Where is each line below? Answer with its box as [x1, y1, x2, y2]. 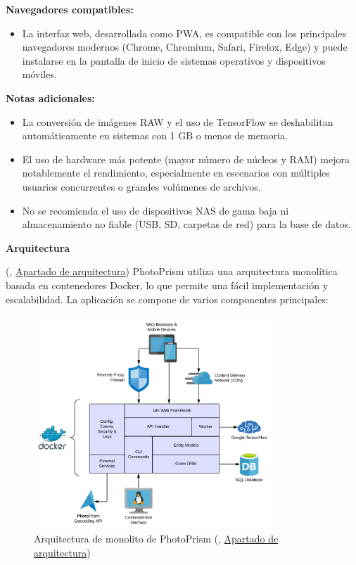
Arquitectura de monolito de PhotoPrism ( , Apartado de [34, 531, 279, 546]
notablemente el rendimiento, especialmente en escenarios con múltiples [22, 165, 330, 180]
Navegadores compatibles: [6, 2, 134, 16]
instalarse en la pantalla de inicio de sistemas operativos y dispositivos [22, 53, 326, 68]
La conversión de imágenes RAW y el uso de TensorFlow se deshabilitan [22, 114, 333, 129]
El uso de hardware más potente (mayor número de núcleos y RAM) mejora [22, 151, 350, 166]
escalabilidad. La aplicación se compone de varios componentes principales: [6, 291, 329, 306]
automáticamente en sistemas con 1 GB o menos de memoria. [22, 128, 288, 143]
